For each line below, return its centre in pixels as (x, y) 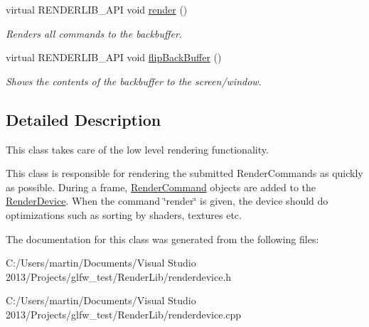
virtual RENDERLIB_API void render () (97, 9)
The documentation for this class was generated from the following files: (162, 238)
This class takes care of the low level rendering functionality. (137, 149)
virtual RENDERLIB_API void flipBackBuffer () (114, 57)
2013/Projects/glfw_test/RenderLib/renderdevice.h (119, 276)
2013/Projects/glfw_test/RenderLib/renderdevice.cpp (124, 314)
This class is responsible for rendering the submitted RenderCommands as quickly (184, 173)
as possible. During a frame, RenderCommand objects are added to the (161, 187)
